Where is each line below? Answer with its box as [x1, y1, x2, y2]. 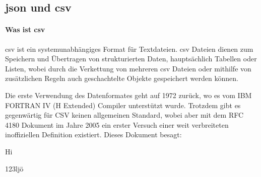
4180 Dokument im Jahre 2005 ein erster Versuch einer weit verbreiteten [5, 119, 229, 130]
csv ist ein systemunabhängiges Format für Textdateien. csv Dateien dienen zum [5, 43, 253, 54]
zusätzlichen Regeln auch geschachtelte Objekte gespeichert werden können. [5, 73, 238, 83]
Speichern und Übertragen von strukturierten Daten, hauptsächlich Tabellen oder [5, 53, 257, 64]
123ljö [5, 163, 24, 173]
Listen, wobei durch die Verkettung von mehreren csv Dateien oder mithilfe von [5, 63, 251, 73]
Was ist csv [5, 24, 45, 35]
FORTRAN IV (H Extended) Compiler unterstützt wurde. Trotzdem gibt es [5, 100, 241, 110]
